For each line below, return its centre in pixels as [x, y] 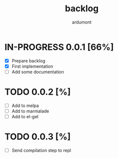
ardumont [82, 22]
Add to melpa [25, 105]
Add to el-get [25, 116]
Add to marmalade [30, 111]
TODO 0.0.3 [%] [38, 137]
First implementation [32, 66]
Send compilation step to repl [41, 150]
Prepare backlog [28, 61]
